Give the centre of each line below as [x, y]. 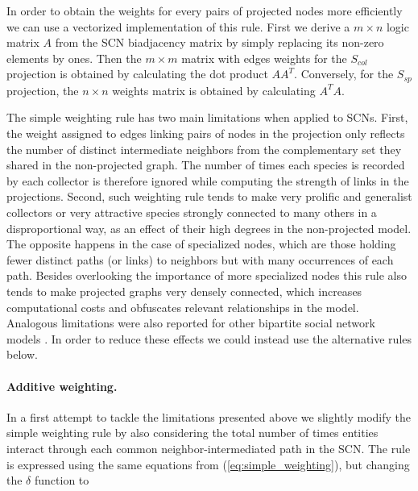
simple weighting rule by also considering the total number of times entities [192, 433]
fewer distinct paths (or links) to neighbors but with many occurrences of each [200, 259]
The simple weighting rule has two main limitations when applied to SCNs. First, [207, 117]
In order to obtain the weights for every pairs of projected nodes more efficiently [205, 10]
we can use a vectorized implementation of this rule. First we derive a [178, 26]
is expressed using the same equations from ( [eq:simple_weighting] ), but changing [208, 464]
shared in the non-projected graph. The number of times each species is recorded [206, 165]
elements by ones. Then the [74, 58]
